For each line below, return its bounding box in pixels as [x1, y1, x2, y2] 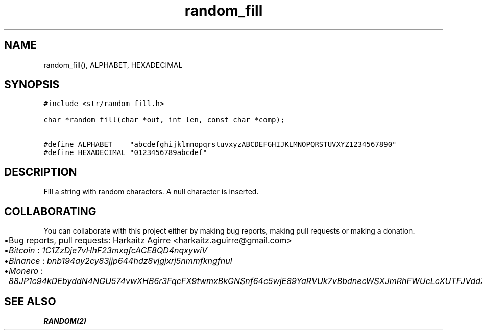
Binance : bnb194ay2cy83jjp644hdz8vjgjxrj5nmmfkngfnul [9, 255, 232, 266]
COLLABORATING [4, 204, 97, 218]
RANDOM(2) [43, 316, 86, 325]
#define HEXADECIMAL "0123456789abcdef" [43, 148, 207, 157]
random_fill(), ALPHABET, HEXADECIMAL [43, 60, 183, 69]
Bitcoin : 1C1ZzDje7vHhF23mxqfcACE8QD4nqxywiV [9, 245, 208, 256]
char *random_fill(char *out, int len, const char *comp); [43, 116, 285, 124]
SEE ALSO [4, 295, 56, 308]
